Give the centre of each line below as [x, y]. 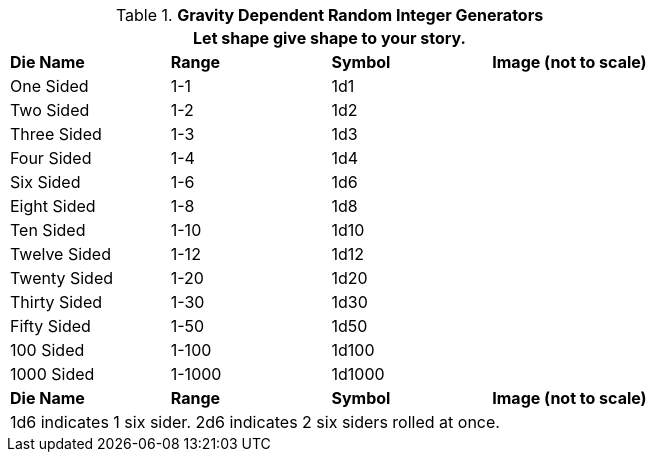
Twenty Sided [62, 278]
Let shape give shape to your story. [329, 38]
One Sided [49, 86]
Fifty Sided [50, 326]
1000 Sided [52, 374]
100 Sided [47, 350]
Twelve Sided [60, 254]
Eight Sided [53, 206]
